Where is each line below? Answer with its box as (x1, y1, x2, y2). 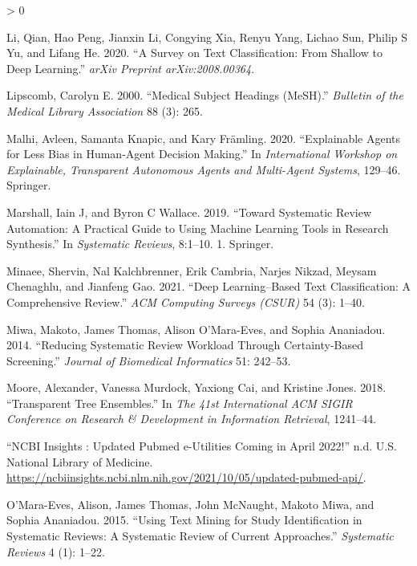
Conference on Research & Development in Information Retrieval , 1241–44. (6, 410, 377, 427)
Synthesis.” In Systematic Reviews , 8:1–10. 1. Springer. (6, 235, 274, 252)
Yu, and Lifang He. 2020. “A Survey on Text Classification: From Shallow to (6, 44, 383, 61)
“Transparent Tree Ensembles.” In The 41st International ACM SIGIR (6, 394, 353, 411)
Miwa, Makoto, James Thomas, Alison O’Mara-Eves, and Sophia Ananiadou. (6, 320, 386, 337)
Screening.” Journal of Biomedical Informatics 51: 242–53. (6, 352, 291, 369)
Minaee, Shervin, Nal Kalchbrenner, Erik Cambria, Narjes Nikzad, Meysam (6, 262, 377, 279)
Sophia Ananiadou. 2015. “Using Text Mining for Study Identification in (6, 511, 362, 528)
